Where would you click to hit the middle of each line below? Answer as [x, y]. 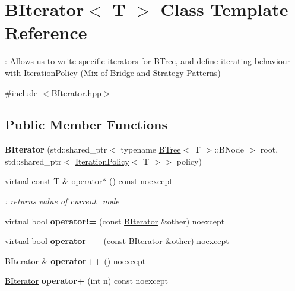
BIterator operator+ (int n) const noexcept [86, 281]
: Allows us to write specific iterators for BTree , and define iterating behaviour [148, 61]
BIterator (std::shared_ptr [56, 149]
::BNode [229, 149]
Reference [46, 32]
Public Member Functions [86, 124]
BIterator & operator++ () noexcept [75, 260]
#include [21, 92]
